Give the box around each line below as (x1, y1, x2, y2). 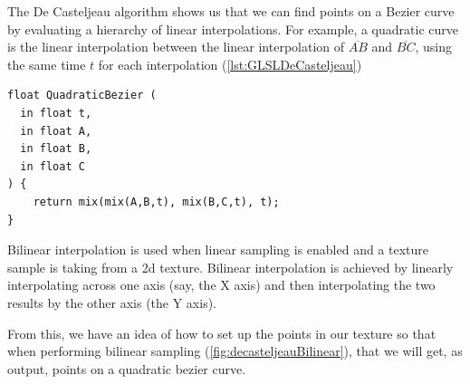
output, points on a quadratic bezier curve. (7, 359, 246, 378)
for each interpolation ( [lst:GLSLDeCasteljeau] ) (98, 54, 362, 73)
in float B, (20, 142, 92, 156)
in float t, (20, 106, 92, 120)
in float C (20, 159, 85, 173)
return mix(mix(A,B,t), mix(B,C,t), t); (33, 195, 280, 208)
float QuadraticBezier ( (7, 89, 157, 102)
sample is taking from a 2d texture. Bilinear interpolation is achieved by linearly (7, 257, 454, 276)
